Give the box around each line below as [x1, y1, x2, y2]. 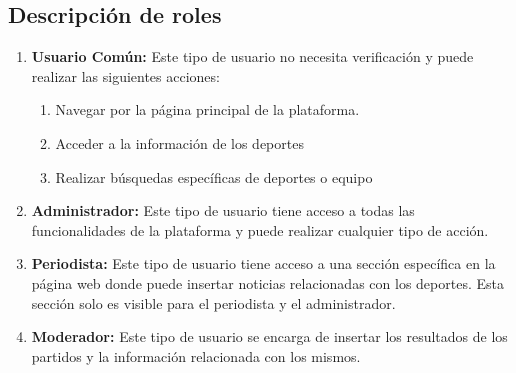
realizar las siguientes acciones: [31, 65, 220, 86]
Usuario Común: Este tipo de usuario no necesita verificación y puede [31, 46, 474, 67]
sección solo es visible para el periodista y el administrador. [31, 292, 396, 313]
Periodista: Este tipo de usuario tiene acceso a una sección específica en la [31, 253, 496, 274]
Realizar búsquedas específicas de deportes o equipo [55, 166, 373, 187]
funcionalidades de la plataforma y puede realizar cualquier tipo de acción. [31, 219, 489, 240]
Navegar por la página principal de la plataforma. [55, 99, 360, 120]
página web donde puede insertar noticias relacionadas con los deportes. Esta [31, 272, 504, 293]
